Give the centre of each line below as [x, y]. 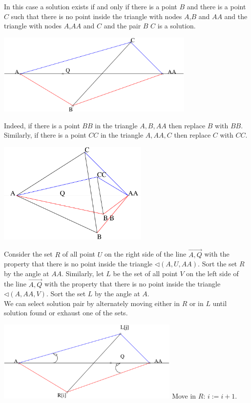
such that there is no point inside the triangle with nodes [96, 16]
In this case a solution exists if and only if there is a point [91, 6]
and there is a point [216, 6]
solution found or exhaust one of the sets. [66, 313]
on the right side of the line [145, 254]
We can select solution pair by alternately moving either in [92, 303]
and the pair [122, 26]
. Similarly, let [83, 273]
